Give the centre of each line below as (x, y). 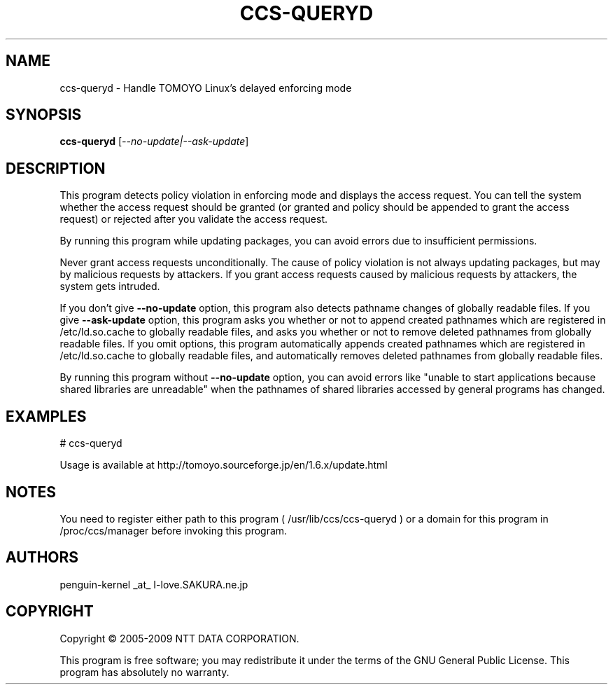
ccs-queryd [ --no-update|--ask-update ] (154, 142)
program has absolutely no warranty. (145, 672)
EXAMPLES (46, 416)
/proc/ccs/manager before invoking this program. (174, 530)
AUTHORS (42, 558)
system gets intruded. (110, 287)
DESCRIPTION (56, 168)
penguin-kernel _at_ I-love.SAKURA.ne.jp (154, 584)
